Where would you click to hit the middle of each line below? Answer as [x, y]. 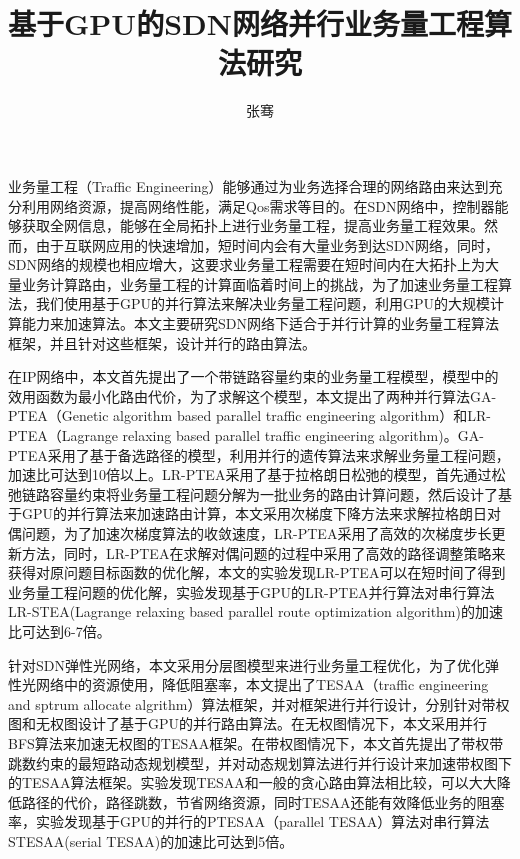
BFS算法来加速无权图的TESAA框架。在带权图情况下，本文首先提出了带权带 [256, 742]
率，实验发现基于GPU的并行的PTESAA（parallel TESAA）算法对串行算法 [249, 821]
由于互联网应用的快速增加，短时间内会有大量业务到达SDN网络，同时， [267, 244]
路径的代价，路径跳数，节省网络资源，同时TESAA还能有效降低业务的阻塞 [263, 801]
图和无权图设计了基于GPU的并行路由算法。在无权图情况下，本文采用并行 [248, 723]
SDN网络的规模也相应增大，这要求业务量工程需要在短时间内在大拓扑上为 [246, 264]
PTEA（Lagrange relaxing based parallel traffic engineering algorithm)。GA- [246, 435]
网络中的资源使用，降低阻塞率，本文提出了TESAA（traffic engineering [262, 684]
